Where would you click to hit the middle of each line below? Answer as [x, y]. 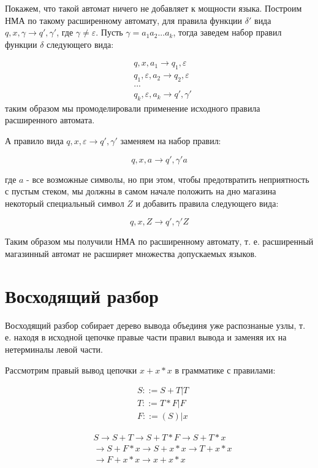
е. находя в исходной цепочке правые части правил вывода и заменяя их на [146, 337]
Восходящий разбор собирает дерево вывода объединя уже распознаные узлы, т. [155, 325]
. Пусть [109, 32]
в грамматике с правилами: [225, 370]
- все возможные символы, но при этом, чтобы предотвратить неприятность [168, 179]
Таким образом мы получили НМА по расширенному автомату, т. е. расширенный [159, 241]
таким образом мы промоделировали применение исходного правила [133, 108]
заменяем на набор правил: [171, 141]
